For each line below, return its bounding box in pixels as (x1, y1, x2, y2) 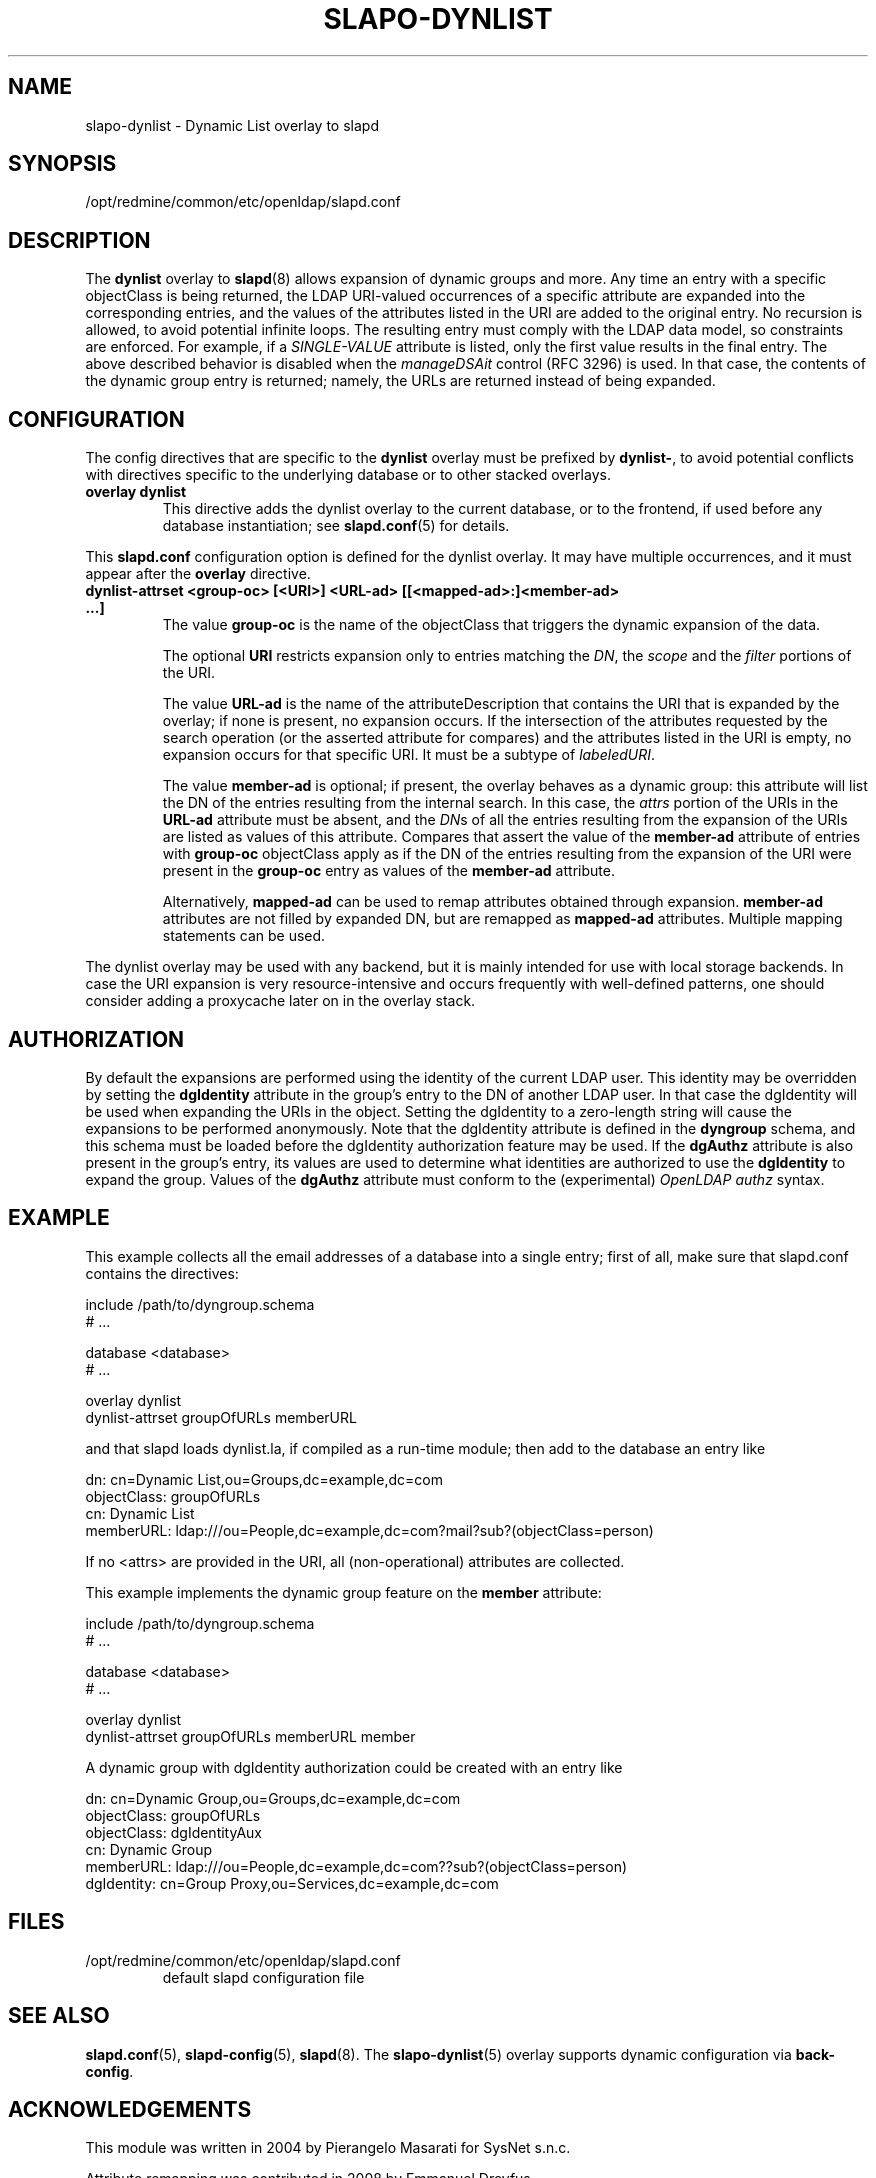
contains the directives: (85, 1264, 239, 1282)
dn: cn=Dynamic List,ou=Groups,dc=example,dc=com (85, 1470, 443, 1488)
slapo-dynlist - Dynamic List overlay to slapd (85, 116, 379, 134)
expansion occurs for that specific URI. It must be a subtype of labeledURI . (162, 746, 656, 764)
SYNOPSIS (8, 151, 117, 177)
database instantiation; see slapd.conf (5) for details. (162, 517, 510, 535)
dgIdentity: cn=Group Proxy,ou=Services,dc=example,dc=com (85, 1874, 499, 1892)
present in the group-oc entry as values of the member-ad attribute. (162, 862, 615, 880)
